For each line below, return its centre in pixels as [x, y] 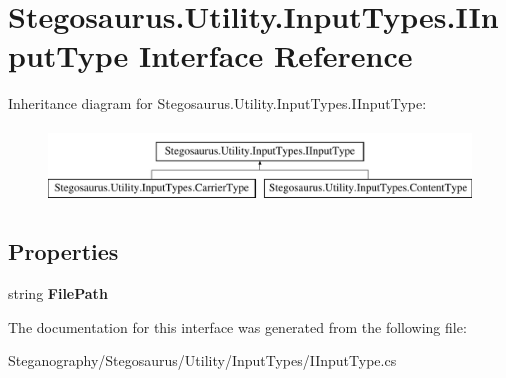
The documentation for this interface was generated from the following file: [237, 326]
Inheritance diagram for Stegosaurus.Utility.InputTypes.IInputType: [217, 103]
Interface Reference [276, 55]
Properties [63, 251]
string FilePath [58, 293]
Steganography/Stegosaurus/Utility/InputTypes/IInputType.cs [202, 360]
